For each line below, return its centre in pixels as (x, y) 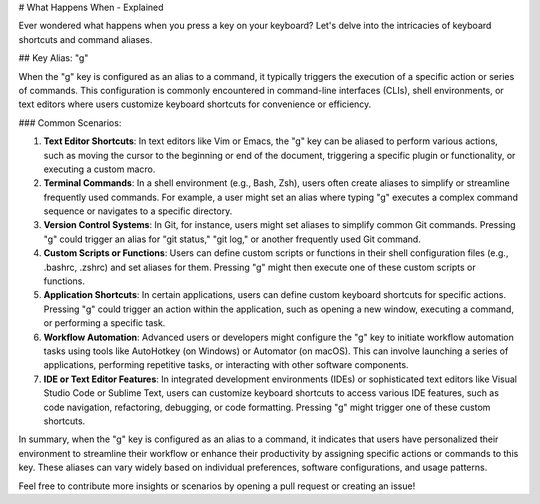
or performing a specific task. (104, 323)
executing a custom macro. (99, 169)
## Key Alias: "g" (53, 58)
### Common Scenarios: (70, 122)
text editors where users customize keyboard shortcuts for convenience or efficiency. (195, 104)
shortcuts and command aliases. (85, 39)
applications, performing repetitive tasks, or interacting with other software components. (226, 365)
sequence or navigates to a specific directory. (138, 211)
